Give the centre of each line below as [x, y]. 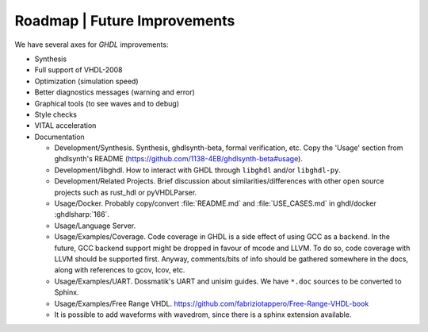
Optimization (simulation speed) [86, 81]
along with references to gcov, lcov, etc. [120, 270]
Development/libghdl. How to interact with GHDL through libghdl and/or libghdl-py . [197, 170]
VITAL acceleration [65, 125]
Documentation [59, 137]
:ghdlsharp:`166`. [82, 214]
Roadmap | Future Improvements [125, 21]
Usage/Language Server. [95, 226]
